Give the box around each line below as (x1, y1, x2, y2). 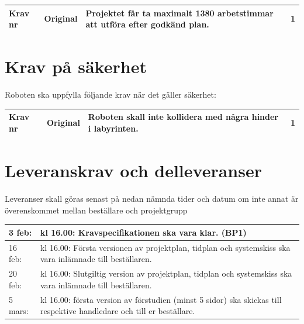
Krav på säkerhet (5, 54, 147, 78)
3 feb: (9, 226, 32, 238)
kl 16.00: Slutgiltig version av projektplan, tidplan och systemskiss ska (40, 267, 292, 280)
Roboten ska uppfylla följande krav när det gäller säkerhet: (5, 88, 216, 101)
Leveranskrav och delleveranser (5, 158, 262, 182)
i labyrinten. (88, 122, 139, 134)
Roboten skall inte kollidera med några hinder (88, 111, 279, 123)
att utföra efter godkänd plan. (85, 18, 209, 30)
